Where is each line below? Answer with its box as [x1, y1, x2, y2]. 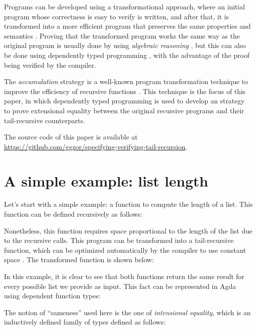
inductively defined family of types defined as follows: [4, 317, 166, 327]
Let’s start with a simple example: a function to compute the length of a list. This [4, 199, 253, 209]
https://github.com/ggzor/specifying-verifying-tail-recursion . [4, 141, 188, 151]
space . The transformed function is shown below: [4, 254, 154, 265]
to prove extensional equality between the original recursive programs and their [4, 105, 244, 115]
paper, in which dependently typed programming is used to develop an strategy [4, 95, 245, 106]
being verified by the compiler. [4, 59, 96, 70]
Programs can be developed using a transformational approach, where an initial [4, 1, 245, 11]
